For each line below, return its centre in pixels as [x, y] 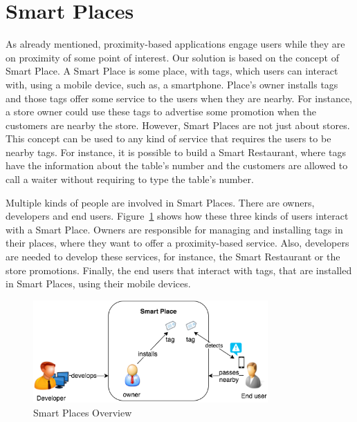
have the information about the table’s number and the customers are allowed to [177, 165]
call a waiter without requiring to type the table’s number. [130, 179]
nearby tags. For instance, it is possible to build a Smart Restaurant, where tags [176, 152]
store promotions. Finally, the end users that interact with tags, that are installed [179, 270]
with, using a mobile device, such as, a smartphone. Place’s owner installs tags [172, 84]
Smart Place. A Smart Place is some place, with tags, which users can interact [172, 71]
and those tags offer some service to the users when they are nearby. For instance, [179, 98]
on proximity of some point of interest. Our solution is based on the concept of [172, 57]
